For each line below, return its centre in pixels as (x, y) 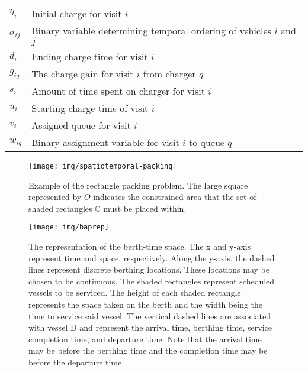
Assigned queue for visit (81, 125)
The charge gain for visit (83, 74)
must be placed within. (145, 208)
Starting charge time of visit (90, 108)
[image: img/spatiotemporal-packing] (103, 166)
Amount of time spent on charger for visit (118, 91)
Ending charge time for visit (90, 56)
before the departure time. (76, 362)
